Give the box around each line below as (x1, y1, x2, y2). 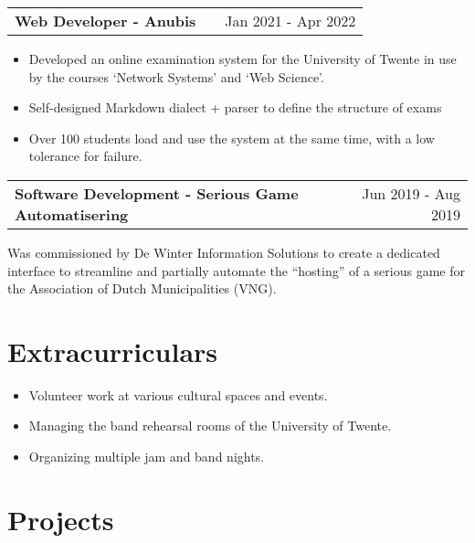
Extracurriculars (7, 332, 218, 369)
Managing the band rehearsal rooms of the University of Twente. (28, 416, 392, 435)
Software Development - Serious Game (15, 182, 299, 204)
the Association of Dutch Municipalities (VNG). (7, 279, 277, 298)
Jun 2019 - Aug (362, 182, 460, 204)
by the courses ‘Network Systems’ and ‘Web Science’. (28, 67, 324, 86)
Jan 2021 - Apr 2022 (225, 10, 356, 31)
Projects (7, 500, 114, 538)
